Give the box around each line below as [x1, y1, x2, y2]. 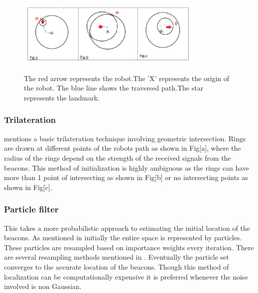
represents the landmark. [24, 92, 100, 102]
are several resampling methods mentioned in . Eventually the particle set [4, 252, 229, 262]
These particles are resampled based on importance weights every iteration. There [4, 242, 254, 252]
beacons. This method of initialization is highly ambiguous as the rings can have [4, 162, 250, 173]
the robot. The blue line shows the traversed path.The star [24, 83, 204, 93]
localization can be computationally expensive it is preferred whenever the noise [4, 271, 248, 282]
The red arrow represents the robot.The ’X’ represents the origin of [24, 73, 230, 83]
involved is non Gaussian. [4, 281, 82, 292]
